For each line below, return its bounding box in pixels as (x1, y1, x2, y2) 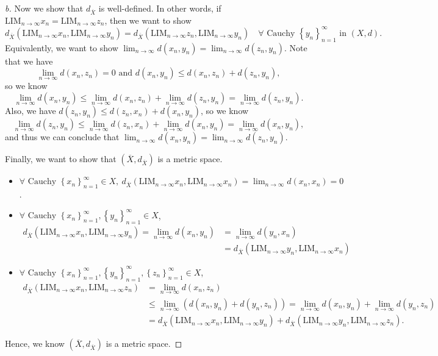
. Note (284, 41, 307, 54)
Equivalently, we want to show (5, 41, 118, 54)
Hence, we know (5, 337, 65, 350)
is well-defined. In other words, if (98, 2, 221, 14)
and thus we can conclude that (5, 130, 120, 143)
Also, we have (5, 104, 56, 117)
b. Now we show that (5, 2, 84, 14)
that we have (5, 54, 53, 67)
